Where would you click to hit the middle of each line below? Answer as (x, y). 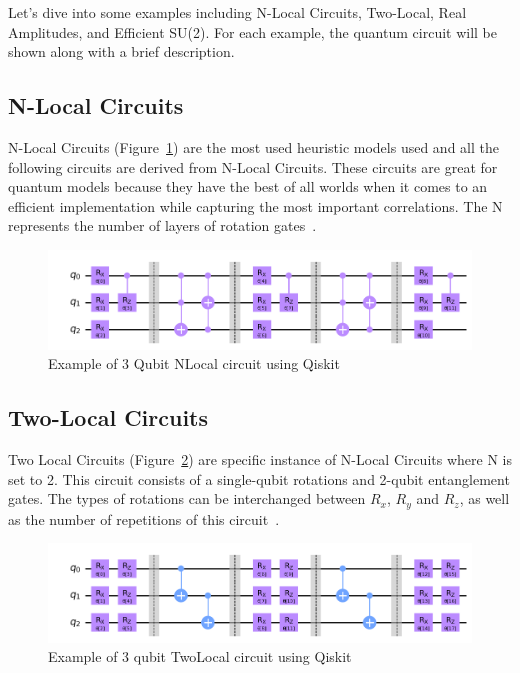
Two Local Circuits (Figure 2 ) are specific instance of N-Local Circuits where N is (260, 458)
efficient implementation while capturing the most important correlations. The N (255, 205)
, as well (484, 498)
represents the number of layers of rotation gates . (162, 225)
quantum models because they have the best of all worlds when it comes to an (248, 186)
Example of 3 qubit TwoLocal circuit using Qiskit (200, 656)
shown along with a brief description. (121, 51)
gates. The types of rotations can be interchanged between (187, 498)
